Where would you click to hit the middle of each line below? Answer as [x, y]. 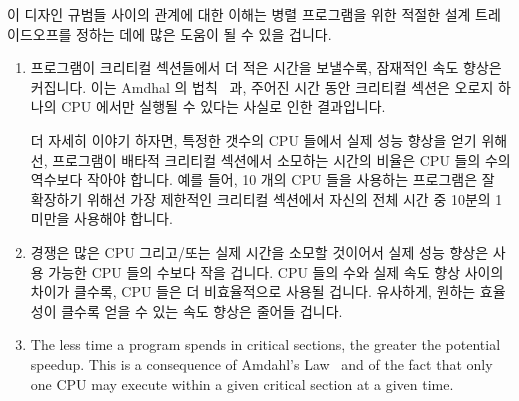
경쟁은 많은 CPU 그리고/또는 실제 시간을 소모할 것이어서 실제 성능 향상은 [259, 251]
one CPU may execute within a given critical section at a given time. [242, 383]
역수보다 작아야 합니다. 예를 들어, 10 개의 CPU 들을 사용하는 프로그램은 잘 [262, 179]
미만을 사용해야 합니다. [101, 218]
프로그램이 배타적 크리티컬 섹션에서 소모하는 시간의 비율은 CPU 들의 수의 [281, 159]
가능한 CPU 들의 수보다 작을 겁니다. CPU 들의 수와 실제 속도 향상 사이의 [276, 271]
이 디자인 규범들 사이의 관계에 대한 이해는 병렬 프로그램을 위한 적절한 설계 [239, 14]
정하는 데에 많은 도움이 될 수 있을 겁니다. [204, 33]
